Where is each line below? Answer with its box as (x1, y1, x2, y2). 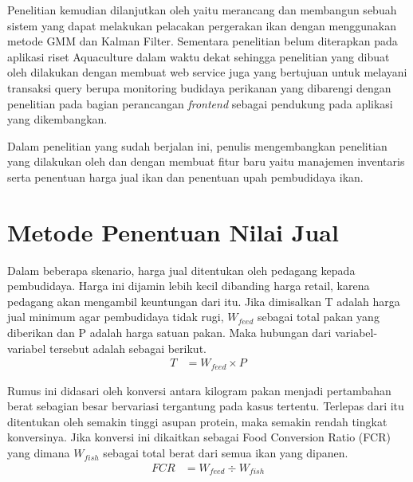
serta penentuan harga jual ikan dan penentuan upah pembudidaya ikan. (7, 168, 364, 185)
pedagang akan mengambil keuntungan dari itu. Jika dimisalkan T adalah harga (7, 292, 400, 309)
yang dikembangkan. (7, 111, 108, 127)
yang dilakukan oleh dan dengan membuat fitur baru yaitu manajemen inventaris (7, 153, 405, 170)
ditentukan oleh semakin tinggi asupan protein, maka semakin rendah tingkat (7, 413, 387, 429)
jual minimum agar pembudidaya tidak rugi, (7, 308, 224, 325)
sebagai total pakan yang (257, 308, 380, 325)
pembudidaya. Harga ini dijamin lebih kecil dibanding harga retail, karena (7, 277, 370, 294)
